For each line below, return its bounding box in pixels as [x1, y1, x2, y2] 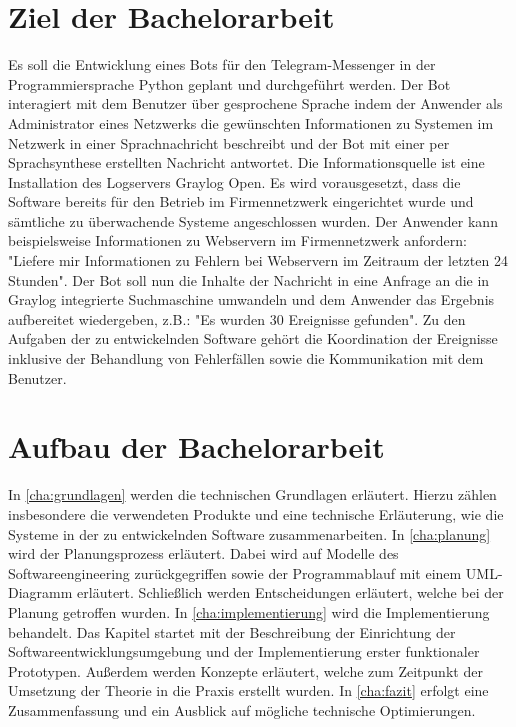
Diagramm [8, 582, 73, 603]
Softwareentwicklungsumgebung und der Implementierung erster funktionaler [8, 641, 480, 662]
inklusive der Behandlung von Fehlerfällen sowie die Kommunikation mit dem [8, 348, 484, 369]
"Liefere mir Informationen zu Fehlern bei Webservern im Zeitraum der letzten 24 [8, 250, 508, 271]
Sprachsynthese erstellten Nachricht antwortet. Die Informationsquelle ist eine [8, 152, 485, 173]
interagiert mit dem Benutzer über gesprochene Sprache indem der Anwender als [8, 93, 503, 114]
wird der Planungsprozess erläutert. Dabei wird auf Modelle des [8, 543, 399, 564]
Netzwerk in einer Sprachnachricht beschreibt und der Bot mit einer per [8, 132, 450, 153]
